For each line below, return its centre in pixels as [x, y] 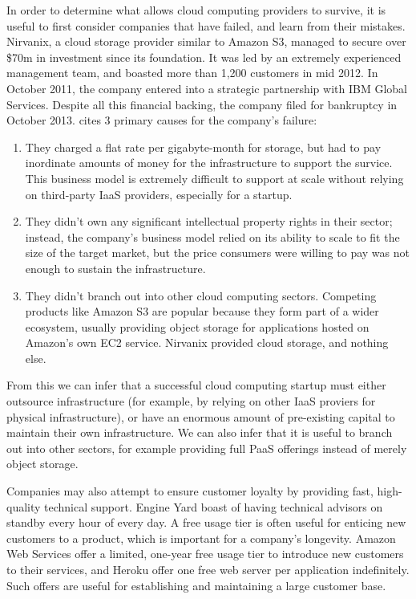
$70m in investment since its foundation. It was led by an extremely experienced [204, 57]
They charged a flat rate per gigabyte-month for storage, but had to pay [203, 147]
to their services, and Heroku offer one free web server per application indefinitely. [208, 569]
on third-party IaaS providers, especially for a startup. [159, 194]
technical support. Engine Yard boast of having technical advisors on [214, 506]
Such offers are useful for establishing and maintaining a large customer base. [196, 585]
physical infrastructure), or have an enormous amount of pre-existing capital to [201, 416]
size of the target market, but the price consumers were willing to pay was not [217, 253]
